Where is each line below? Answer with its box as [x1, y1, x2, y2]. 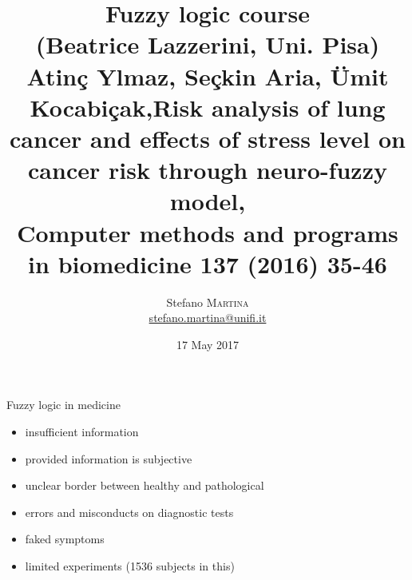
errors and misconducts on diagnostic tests [25, 503, 234, 520]
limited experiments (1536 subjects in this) [25, 557, 235, 574]
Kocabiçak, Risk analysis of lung [30, 90, 386, 123]
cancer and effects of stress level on [10, 121, 406, 154]
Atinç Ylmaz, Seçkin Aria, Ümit [26, 59, 389, 92]
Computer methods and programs [17, 216, 398, 248]
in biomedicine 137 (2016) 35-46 [28, 247, 387, 280]
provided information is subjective [25, 450, 192, 467]
